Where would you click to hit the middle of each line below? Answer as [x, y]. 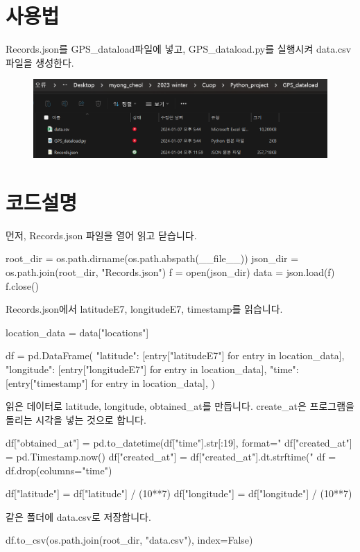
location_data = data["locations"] [77, 332]
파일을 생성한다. [40, 62]
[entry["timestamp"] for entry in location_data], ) [110, 382]
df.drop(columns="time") [59, 470]
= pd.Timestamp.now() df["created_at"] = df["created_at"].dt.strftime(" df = [171, 457]
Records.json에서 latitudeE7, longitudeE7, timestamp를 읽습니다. [144, 309]
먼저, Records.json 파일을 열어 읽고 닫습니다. [101, 235]
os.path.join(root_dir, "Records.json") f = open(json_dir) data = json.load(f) [170, 272]
